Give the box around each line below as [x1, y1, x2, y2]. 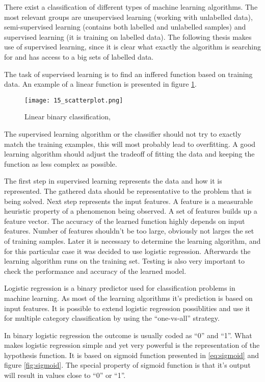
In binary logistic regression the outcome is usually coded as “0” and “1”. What [4, 329, 252, 340]
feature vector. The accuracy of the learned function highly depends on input [4, 215, 245, 226]
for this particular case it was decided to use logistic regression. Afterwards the [4, 245, 251, 256]
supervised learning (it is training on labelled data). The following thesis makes [4, 31, 252, 42]
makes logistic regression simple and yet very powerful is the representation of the [4, 340, 260, 350]
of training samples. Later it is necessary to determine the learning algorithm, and [4, 235, 261, 246]
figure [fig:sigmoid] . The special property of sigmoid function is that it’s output [4, 360, 251, 370]
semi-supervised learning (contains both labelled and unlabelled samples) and [4, 21, 246, 32]
